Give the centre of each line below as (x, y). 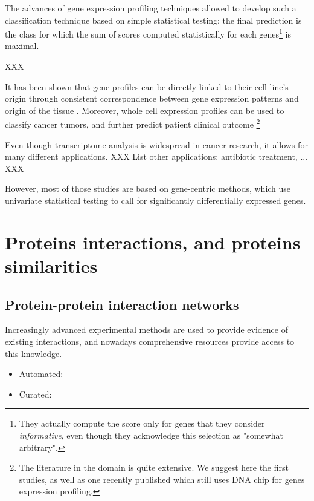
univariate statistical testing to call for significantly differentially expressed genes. (155, 201)
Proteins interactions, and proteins (153, 242)
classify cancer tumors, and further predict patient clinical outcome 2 (133, 123)
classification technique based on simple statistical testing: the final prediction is (153, 20)
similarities (51, 266)
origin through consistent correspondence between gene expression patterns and (152, 98)
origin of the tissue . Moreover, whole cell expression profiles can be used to (145, 110)
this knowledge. (34, 353)
